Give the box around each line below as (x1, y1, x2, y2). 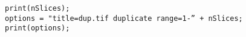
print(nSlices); (5, 4, 70, 13)
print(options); (5, 24, 70, 33)
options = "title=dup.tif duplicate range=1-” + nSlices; (5, 14, 243, 23)
